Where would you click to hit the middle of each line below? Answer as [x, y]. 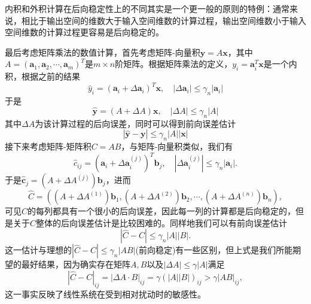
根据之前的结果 [51, 76]
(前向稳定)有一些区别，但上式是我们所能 [214, 250]
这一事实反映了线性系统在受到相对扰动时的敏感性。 [105, 294]
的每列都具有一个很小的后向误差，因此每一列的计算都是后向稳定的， [162, 211]
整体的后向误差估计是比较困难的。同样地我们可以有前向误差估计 [162, 222]
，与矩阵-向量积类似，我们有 [177, 146]
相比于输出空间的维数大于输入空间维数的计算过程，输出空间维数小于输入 [164, 20]
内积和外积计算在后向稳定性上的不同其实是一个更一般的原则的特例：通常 [147, 8]
